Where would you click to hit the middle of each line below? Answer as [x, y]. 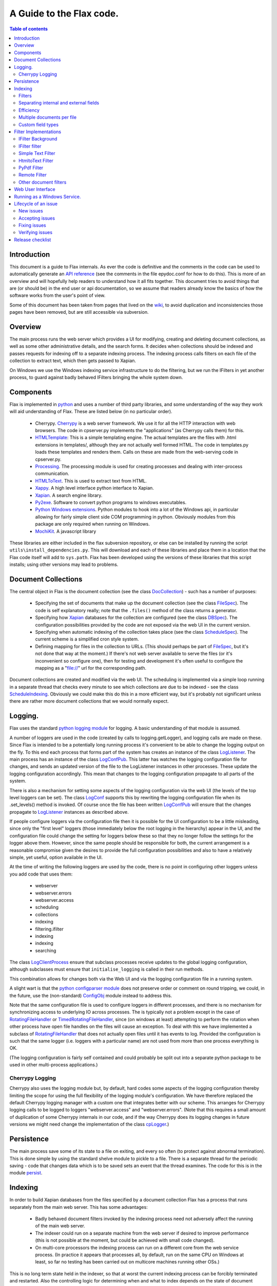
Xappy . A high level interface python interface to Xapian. [94, 488]
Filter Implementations [38, 132]
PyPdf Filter [31, 168]
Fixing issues [32, 225]
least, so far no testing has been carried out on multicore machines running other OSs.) [127, 1262]
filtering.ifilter [49, 929]
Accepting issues [37, 218]
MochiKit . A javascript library [66, 531]
